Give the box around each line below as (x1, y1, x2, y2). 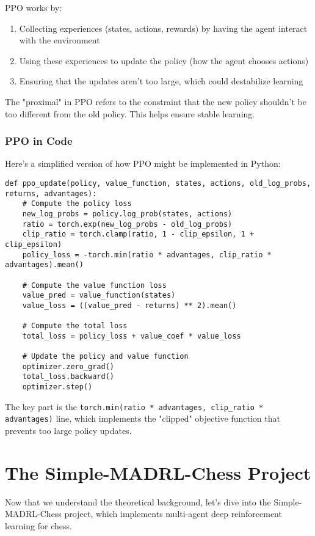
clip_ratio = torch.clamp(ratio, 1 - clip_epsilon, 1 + (22, 230, 255, 239)
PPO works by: (5, 1, 62, 13)
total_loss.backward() (22, 372, 114, 381)
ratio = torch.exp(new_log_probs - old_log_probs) (22, 219, 233, 229)
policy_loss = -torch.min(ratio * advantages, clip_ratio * (22, 250, 272, 259)
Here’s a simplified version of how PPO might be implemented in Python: (5, 157, 281, 170)
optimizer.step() (22, 383, 93, 392)
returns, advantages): (5, 189, 97, 198)
